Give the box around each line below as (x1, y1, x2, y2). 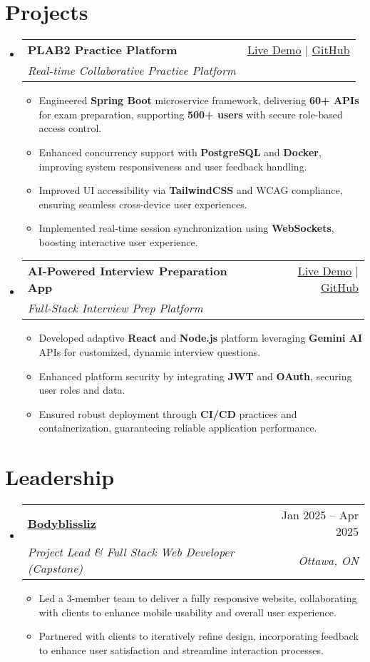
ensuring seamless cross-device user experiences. (38, 196, 247, 211)
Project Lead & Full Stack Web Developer (27, 544, 235, 561)
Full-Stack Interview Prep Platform (27, 300, 203, 317)
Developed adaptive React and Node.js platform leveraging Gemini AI (38, 330, 363, 345)
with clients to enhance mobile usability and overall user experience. (38, 604, 336, 619)
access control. (38, 121, 102, 136)
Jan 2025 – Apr (281, 506, 359, 524)
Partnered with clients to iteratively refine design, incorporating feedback (38, 628, 359, 643)
